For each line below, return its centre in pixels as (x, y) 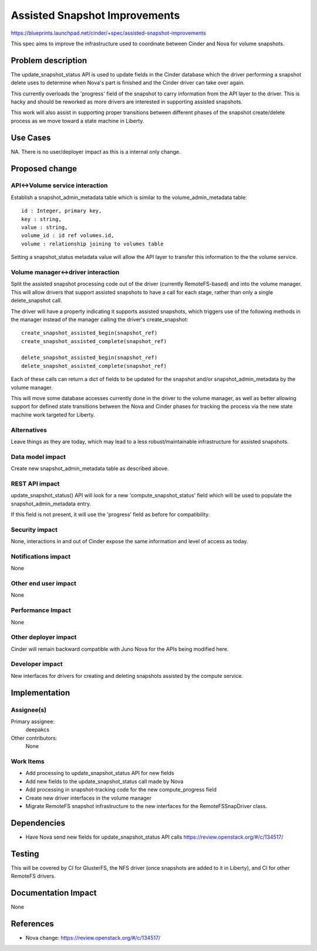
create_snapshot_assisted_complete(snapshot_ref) (94, 341)
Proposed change (44, 169)
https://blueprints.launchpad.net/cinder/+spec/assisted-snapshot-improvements (109, 33)
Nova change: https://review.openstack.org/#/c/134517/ (93, 937)
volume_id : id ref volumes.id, (68, 236)
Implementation (41, 692)
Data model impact (38, 457)
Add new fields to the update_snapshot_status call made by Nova (104, 781)
